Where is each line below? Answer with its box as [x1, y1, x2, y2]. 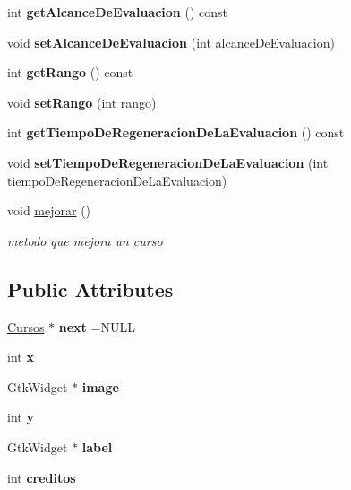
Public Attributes [7, 275, 174, 302]
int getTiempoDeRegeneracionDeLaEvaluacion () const [7, 123, 345, 142]
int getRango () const [7, 63, 133, 82]
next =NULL [58, 317, 135, 336]
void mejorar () [7, 201, 91, 220]
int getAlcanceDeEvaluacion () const [7, 3, 227, 21]
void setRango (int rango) [7, 92, 157, 111]
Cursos [7, 317, 45, 336]
